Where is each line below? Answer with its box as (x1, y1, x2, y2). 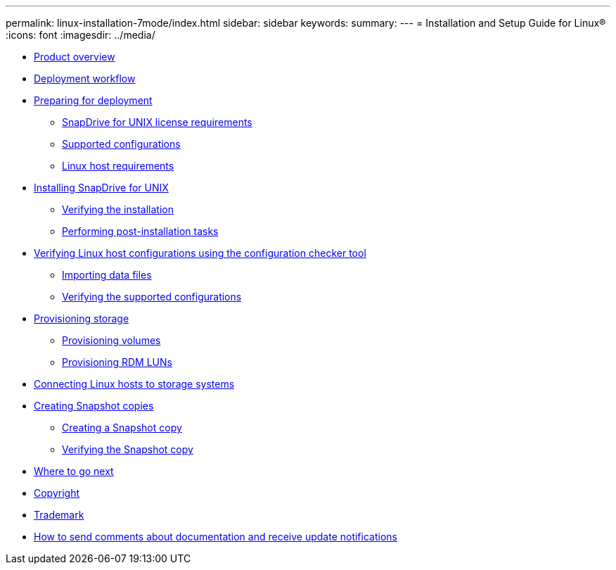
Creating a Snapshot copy (62, 422, 182, 433)
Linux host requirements (62, 160, 174, 172)
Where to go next (34, 465, 114, 477)
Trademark (34, 509, 84, 521)
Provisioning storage (34, 312, 129, 324)
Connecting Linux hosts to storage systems (34, 378, 235, 390)
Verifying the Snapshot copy (62, 443, 193, 455)
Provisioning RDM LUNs (62, 356, 172, 368)
